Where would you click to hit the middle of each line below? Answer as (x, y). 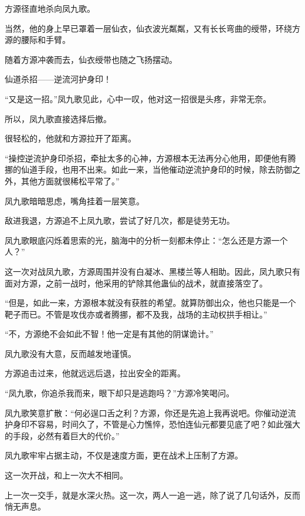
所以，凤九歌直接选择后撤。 (58, 118)
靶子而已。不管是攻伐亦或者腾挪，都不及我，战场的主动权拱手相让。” (136, 314)
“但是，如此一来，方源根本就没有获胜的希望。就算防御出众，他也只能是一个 (150, 303)
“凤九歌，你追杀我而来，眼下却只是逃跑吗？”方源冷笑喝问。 (120, 393)
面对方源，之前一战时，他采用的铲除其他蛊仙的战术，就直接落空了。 (136, 283)
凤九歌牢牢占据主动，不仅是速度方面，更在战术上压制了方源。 (124, 455)
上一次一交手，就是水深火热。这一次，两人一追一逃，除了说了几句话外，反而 (152, 495)
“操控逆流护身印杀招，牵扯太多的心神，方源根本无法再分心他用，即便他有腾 (150, 158)
